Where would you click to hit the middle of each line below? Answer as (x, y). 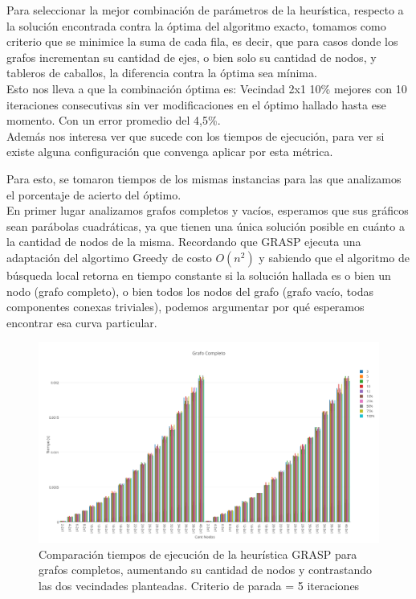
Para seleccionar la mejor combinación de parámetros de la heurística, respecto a (205, 10)
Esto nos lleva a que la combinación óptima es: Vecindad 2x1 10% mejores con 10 (207, 88)
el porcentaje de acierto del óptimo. (94, 194)
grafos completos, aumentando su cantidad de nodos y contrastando (206, 570)
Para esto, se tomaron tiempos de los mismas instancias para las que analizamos (204, 178)
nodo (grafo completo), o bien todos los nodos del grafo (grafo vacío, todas (190, 291)
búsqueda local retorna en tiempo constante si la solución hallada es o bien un (199, 275)
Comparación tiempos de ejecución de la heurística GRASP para (198, 554)
